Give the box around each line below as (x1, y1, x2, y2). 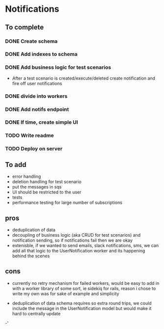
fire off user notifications (12, 80, 62, 86)
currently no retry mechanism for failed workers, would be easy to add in (12, 280, 160, 286)
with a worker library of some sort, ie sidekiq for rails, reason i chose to (12, 285, 156, 291)
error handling (12, 173, 41, 180)
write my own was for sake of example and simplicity (12, 291, 119, 297)
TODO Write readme (5, 132, 54, 139)
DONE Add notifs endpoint (5, 106, 70, 112)
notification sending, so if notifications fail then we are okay (12, 237, 133, 243)
